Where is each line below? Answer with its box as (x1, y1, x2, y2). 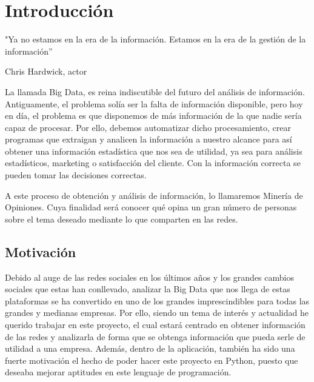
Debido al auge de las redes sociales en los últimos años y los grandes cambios (5, 270, 294, 283)
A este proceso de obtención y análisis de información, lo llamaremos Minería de (5, 189, 303, 201)
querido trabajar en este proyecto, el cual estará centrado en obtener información (5, 318, 306, 331)
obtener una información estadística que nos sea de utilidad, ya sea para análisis (5, 144, 302, 157)
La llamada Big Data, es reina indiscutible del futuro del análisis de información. (5, 85, 305, 98)
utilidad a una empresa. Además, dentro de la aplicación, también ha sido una (5, 342, 295, 355)
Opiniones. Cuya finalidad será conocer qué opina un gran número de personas (5, 201, 297, 213)
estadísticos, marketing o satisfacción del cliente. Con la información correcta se (5, 156, 301, 169)
